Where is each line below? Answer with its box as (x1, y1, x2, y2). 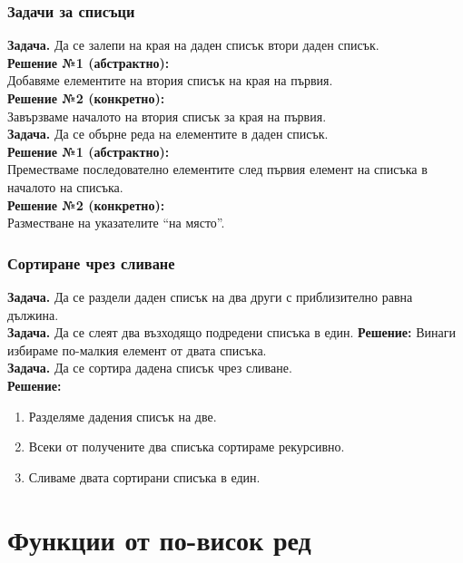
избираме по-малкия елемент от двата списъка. (7, 340, 267, 359)
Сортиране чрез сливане (7, 251, 175, 274)
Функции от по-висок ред (7, 520, 311, 558)
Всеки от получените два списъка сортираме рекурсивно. (28, 437, 345, 456)
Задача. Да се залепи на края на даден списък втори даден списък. (7, 35, 379, 54)
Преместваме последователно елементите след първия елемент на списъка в (7, 160, 428, 179)
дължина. (7, 305, 59, 324)
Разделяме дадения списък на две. (28, 406, 217, 425)
